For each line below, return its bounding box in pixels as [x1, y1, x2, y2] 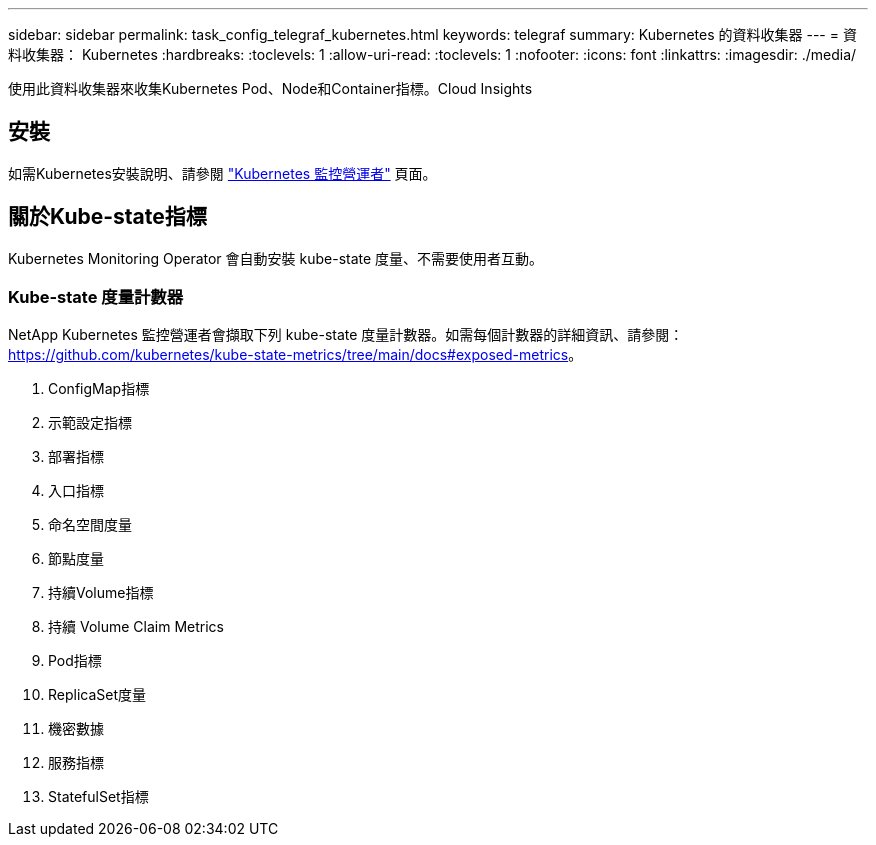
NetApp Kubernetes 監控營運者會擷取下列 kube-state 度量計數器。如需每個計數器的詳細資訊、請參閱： [8, 326, 684, 344]
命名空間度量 [48, 516, 132, 534]
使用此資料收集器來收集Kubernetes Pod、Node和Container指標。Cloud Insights [8, 80, 533, 97]
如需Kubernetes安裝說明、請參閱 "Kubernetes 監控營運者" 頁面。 [8, 164, 437, 182]
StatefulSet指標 [48, 788, 149, 806]
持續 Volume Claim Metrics [48, 618, 224, 636]
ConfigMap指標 [48, 380, 150, 398]
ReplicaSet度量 [48, 686, 147, 704]
